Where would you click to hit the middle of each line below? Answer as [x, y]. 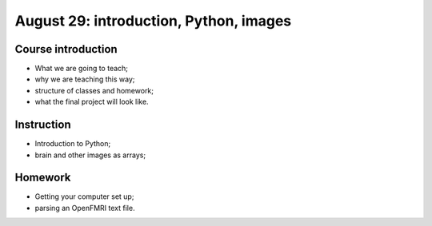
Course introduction [66, 49]
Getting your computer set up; [84, 196]
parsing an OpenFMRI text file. [85, 208]
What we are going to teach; [81, 69]
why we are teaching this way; [85, 79]
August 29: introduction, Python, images [153, 21]
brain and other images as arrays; [90, 155]
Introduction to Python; [73, 144]
